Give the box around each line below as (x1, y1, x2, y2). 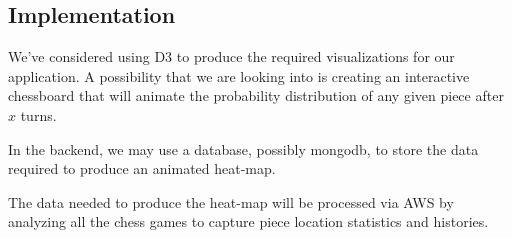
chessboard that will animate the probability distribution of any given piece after (8, 85, 504, 106)
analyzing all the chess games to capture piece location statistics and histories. (8, 211, 489, 232)
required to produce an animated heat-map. (8, 158, 276, 179)
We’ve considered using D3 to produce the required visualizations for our (8, 46, 455, 67)
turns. (20, 104, 57, 125)
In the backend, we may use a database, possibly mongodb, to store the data (8, 138, 479, 159)
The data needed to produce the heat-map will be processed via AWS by (8, 191, 454, 212)
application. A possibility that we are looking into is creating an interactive (8, 65, 470, 86)
